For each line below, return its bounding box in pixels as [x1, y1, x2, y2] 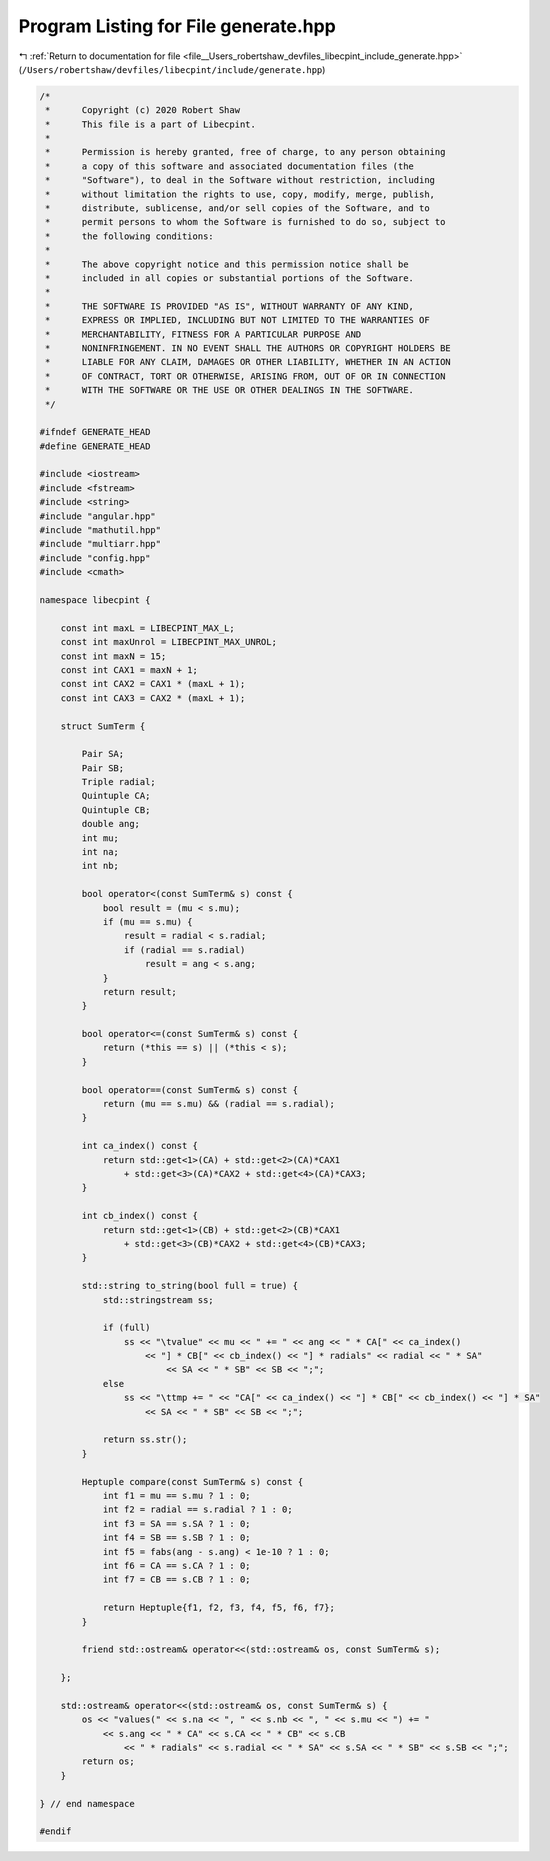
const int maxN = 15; [60, 650, 167, 662]
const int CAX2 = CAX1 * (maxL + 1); [60, 678, 246, 690]
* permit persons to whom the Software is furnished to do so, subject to [45, 216, 446, 228]
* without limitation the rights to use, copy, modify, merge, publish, [45, 188, 435, 200]
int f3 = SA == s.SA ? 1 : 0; [102, 1518, 251, 1529]
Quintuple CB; [81, 804, 151, 815]
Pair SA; [81, 748, 125, 760]
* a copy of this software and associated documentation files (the [45, 160, 415, 172]
